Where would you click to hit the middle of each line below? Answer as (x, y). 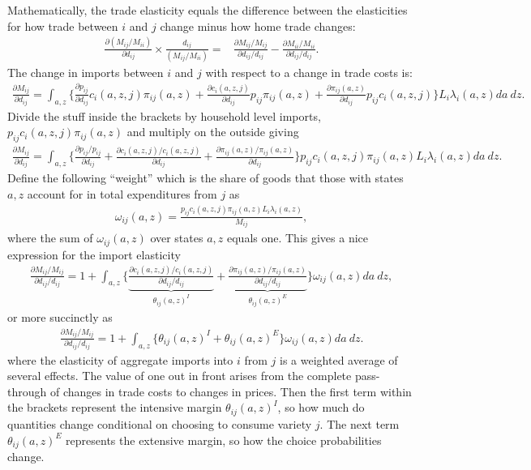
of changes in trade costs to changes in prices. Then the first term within (231, 391)
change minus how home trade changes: (258, 26)
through (27, 391)
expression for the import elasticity (94, 254)
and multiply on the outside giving (213, 132)
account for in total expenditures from (122, 193)
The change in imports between (86, 72)
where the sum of (50, 238)
